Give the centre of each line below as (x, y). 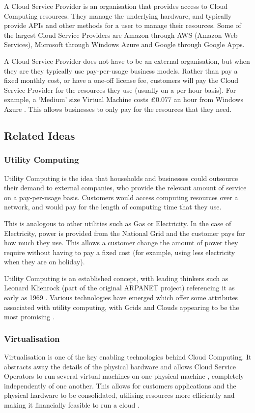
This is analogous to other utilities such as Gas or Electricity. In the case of (118, 223)
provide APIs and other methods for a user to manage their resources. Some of (123, 25)
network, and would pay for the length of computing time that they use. (113, 207)
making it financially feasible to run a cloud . (72, 405)
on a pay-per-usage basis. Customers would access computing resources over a (121, 197)
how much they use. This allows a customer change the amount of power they (121, 243)
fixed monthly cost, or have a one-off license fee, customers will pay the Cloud (121, 80)
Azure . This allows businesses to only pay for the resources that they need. (118, 109)
